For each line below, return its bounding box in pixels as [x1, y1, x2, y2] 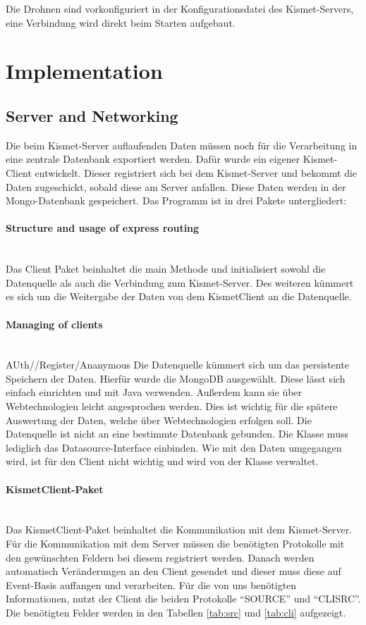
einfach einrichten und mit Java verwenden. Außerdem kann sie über [6, 385, 303, 400]
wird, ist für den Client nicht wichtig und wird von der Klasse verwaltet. [6, 454, 319, 469]
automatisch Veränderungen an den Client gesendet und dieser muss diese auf [6, 564, 341, 578]
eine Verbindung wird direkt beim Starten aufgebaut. [6, 15, 236, 30]
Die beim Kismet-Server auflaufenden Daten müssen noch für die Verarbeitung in [6, 137, 358, 152]
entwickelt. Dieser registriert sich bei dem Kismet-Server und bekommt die [35, 165, 358, 180]
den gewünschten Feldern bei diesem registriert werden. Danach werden [6, 550, 315, 564]
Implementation [6, 56, 163, 85]
